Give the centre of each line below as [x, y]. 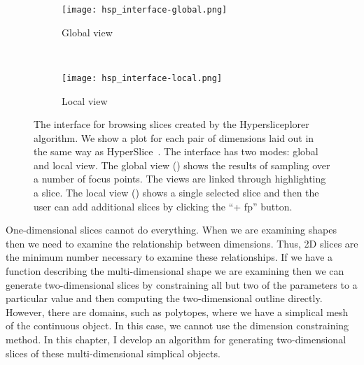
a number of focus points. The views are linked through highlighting [180, 179]
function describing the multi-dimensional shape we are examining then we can [175, 271]
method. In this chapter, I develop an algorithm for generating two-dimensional [176, 339]
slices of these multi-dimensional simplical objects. [113, 353]
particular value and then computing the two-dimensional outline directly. [164, 298]
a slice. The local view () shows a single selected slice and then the [176, 193]
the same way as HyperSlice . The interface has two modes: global [176, 151]
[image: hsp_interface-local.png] [142, 78]
